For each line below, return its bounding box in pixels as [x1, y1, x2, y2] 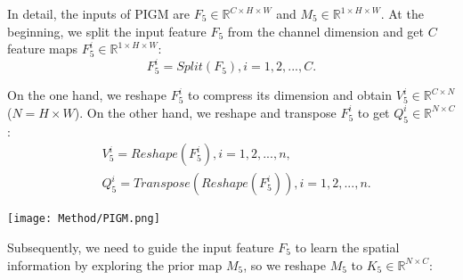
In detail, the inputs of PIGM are [7, 4, 190, 22]
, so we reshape [243, 255, 326, 274]
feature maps [7, 39, 78, 58]
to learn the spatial [295, 237, 400, 256]
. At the [380, 4, 424, 22]
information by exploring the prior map [7, 255, 223, 274]
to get [357, 103, 390, 121]
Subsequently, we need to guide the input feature [7, 237, 274, 256]
